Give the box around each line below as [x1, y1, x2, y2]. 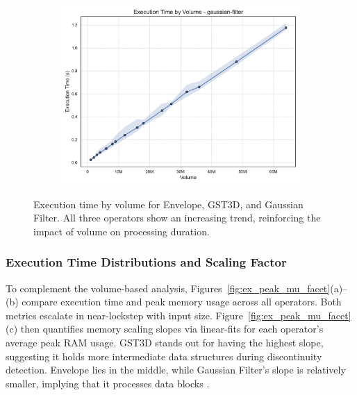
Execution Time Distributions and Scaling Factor [6, 253, 287, 271]
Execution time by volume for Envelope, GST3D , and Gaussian [33, 196, 304, 211]
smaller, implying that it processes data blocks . [6, 376, 210, 390]
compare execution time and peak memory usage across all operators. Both [22, 294, 342, 309]
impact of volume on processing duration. [33, 224, 210, 238]
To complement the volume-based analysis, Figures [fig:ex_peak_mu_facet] [6, 280, 331, 295]
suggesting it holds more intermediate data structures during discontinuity [6, 348, 322, 363]
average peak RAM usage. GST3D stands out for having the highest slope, [6, 335, 324, 349]
